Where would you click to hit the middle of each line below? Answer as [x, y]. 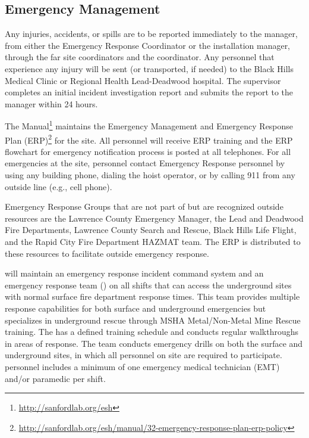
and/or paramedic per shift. [55, 378]
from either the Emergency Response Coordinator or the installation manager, [148, 45]
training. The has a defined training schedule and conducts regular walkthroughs [152, 332]
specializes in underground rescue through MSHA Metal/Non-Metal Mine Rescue [153, 320]
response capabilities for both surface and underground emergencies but [135, 308]
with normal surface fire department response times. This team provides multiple [152, 296]
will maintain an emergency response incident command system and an [134, 273]
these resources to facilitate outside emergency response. [107, 253]
